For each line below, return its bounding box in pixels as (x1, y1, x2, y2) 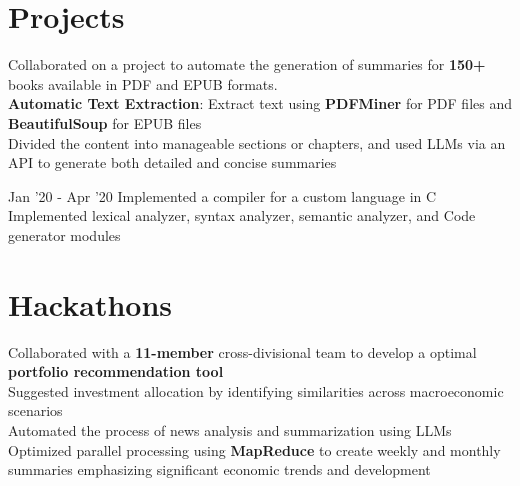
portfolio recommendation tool (8, 361, 224, 382)
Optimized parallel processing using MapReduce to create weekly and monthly (8, 439, 501, 460)
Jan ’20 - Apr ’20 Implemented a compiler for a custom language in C (8, 185, 437, 206)
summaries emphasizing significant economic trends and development (8, 459, 431, 480)
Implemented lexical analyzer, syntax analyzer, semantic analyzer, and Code (8, 205, 476, 226)
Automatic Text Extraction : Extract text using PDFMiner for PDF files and (8, 93, 513, 114)
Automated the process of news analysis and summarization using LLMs (8, 419, 452, 440)
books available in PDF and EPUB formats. (8, 73, 278, 94)
